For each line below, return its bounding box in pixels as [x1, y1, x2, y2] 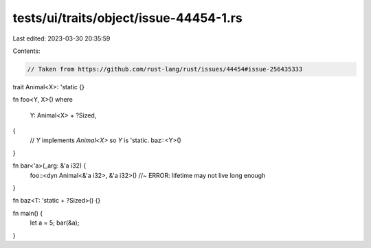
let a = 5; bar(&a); [30, 218, 80, 227]
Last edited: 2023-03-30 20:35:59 [12, 34, 111, 43]
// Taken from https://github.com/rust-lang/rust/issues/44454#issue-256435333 [27, 65, 303, 73]
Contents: [12, 47, 41, 55]
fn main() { [12, 209, 43, 217]
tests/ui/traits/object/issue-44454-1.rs [12, 10, 243, 25]
